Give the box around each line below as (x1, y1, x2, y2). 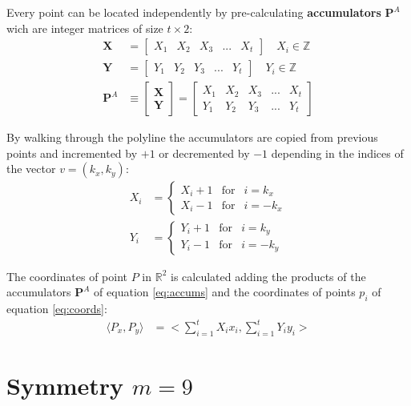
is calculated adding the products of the (170, 267, 366, 284)
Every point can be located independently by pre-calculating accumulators (6, 4, 381, 20)
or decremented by (159, 144, 250, 161)
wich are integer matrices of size (6, 19, 163, 36)
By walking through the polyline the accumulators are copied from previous (6, 129, 378, 146)
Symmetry (6, 369, 124, 402)
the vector (6, 160, 56, 177)
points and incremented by (6, 144, 138, 161)
